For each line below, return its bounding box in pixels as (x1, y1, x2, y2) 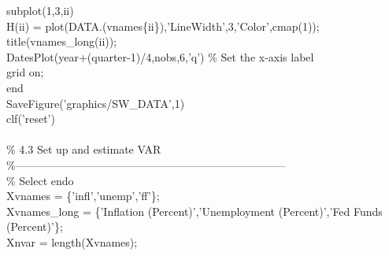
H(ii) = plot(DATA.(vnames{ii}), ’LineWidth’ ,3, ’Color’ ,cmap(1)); (6, 17, 320, 34)
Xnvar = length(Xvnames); (6, 233, 138, 250)
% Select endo (6, 172, 74, 188)
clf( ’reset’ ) (6, 110, 55, 127)
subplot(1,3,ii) (6, 2, 74, 18)
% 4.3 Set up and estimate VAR (6, 141, 161, 158)
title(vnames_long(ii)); (6, 33, 117, 50)
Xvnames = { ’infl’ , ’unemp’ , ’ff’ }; (6, 187, 160, 204)
